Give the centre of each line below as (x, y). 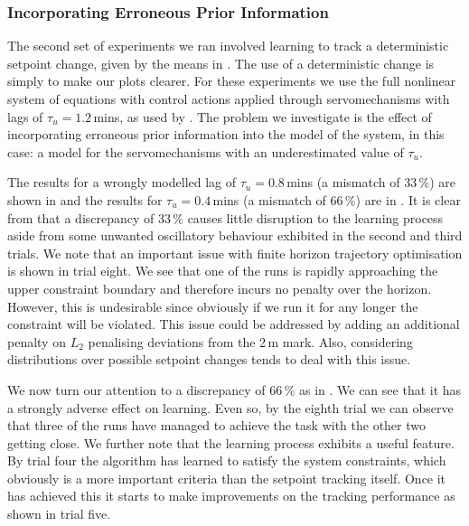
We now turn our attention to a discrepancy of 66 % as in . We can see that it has (234, 389)
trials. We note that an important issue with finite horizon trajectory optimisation (235, 253)
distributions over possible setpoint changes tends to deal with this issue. (209, 359)
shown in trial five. (59, 514)
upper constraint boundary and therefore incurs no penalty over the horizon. (220, 288)
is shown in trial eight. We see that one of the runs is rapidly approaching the (223, 271)
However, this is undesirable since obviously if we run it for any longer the (213, 306)
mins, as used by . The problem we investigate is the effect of (263, 116)
